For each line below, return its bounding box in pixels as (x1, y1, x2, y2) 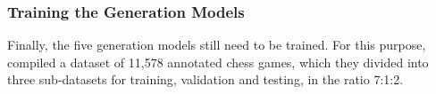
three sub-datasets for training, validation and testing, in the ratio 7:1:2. (7, 70, 404, 89)
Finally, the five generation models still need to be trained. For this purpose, (7, 35, 426, 54)
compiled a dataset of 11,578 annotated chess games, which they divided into (7, 52, 429, 71)
